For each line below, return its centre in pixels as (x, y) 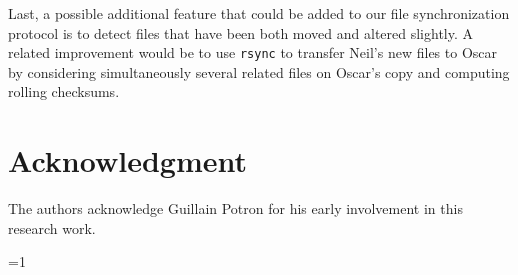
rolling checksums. (64, 91)
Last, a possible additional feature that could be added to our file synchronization (259, 13)
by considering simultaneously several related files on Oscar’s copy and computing (259, 71)
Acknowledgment (127, 160)
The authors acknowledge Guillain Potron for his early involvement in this (235, 208)
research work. (52, 227)
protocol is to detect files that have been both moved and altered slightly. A (241, 32)
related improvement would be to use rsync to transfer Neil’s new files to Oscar (253, 52)
